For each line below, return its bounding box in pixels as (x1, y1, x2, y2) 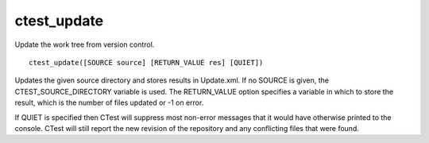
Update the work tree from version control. (14, 40, 155, 49)
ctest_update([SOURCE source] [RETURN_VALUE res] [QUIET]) (29, 58, 264, 67)
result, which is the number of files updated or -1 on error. (14, 98, 204, 107)
